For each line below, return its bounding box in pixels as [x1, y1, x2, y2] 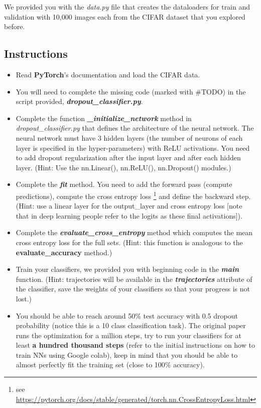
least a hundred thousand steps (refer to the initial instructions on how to [16, 340, 255, 350]
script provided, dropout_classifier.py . [16, 96, 143, 107]
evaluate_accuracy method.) [16, 247, 112, 257]
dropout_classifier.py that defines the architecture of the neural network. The [16, 123, 254, 133]
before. [4, 21, 25, 32]
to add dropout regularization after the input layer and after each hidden [16, 152, 241, 163]
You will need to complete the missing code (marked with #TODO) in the [16, 86, 246, 96]
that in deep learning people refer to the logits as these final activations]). [16, 210, 242, 221]
